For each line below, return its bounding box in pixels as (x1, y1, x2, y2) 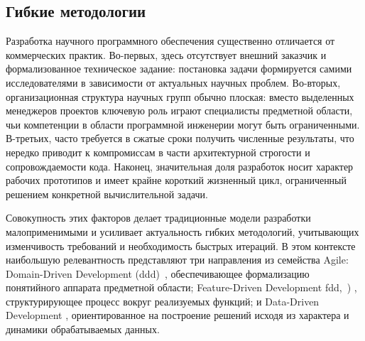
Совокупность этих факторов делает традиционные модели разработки (6, 210, 311, 225)
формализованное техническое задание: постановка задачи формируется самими (6, 61, 352, 76)
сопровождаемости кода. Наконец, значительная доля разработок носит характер (6, 158, 354, 173)
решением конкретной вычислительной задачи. (6, 186, 208, 201)
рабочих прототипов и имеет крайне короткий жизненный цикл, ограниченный (6, 173, 347, 188)
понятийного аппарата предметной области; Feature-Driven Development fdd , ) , (6, 280, 357, 295)
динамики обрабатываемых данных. (6, 322, 160, 337)
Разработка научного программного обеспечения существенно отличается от (6, 33, 335, 48)
